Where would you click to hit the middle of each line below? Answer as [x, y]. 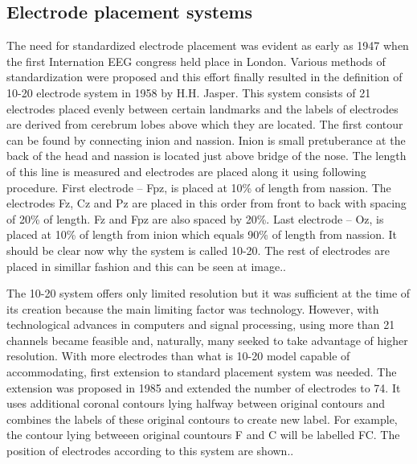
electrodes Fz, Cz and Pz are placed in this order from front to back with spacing [206, 203]
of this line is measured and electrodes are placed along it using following [186, 171]
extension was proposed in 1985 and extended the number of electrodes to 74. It [204, 387]
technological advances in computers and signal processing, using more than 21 [201, 324]
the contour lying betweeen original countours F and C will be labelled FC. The [203, 435]
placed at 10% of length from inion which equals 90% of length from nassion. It [202, 234]
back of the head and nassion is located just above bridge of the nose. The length [206, 156]
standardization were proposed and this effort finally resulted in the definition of [204, 77]
